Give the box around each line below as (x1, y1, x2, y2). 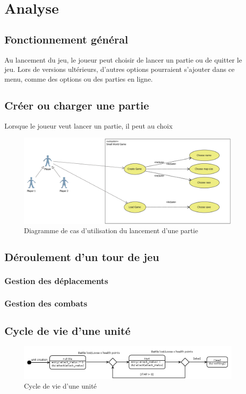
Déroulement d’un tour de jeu (4, 249, 159, 264)
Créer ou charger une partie (4, 97, 149, 112)
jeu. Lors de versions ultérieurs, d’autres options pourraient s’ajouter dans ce (4, 64, 235, 74)
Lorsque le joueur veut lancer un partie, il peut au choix (4, 120, 173, 131)
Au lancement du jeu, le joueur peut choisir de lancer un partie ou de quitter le (4, 54, 242, 65)
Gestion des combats (4, 297, 88, 309)
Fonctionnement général (4, 31, 128, 46)
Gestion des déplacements (4, 275, 109, 287)
